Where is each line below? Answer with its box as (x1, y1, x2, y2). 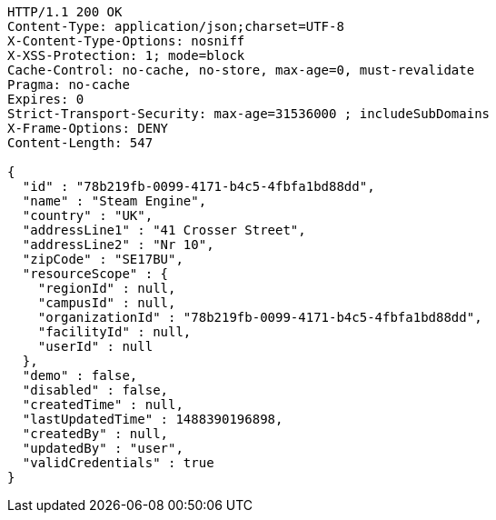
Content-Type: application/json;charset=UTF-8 (7, 19, 344, 34)
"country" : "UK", (22, 208, 154, 223)
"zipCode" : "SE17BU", (22, 252, 184, 266)
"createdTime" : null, (22, 397, 184, 412)
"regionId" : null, (37, 281, 176, 295)
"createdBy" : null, (22, 426, 169, 441)
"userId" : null (37, 339, 154, 354)
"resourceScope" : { (22, 266, 169, 281)
